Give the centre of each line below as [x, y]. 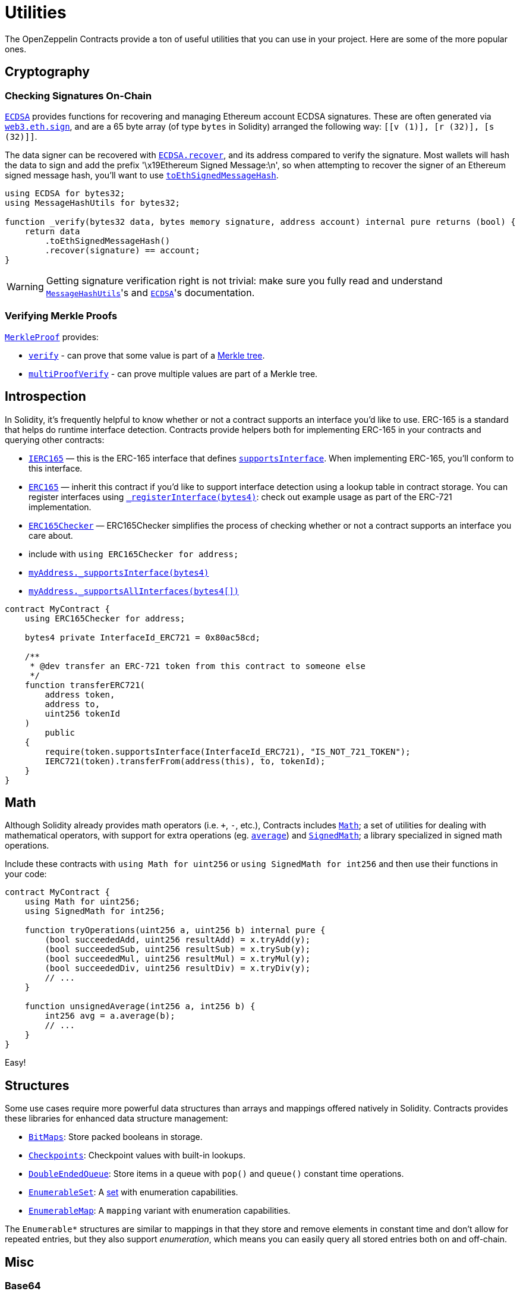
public [60, 732]
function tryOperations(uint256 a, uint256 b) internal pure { [175, 930]
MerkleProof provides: [52, 337]
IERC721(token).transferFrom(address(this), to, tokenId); [185, 761]
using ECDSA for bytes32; [65, 193]
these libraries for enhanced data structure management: [116, 1119]
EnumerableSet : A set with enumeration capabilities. [133, 1192]
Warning [25, 286]
